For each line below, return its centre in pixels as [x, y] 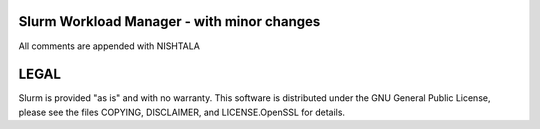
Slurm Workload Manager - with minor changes [169, 21]
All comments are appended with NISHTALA [109, 46]
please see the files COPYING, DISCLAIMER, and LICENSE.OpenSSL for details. [181, 112]
